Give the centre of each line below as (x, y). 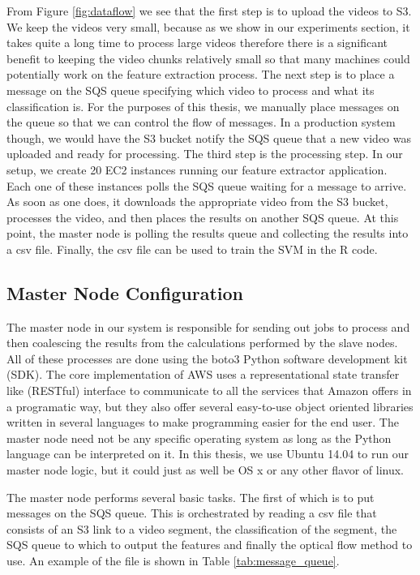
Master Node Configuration (125, 292)
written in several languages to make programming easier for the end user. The (203, 422)
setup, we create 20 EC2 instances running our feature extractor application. (197, 169)
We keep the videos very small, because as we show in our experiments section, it (208, 26)
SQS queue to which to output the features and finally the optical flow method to (210, 545)
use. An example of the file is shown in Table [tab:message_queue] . (173, 561)
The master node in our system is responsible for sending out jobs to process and (208, 326)
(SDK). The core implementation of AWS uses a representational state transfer (203, 374)
